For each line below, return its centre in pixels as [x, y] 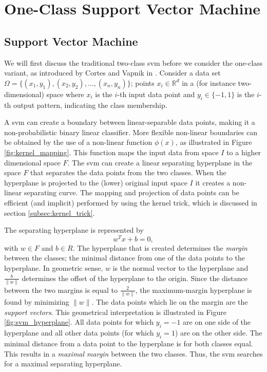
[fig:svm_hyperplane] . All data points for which [79, 322]
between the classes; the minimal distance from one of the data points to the [125, 258]
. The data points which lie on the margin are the [170, 302]
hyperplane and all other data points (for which [79, 333]
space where [65, 94]
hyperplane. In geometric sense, [54, 267]
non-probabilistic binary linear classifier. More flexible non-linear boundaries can [131, 132]
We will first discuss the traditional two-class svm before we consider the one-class [133, 62]
